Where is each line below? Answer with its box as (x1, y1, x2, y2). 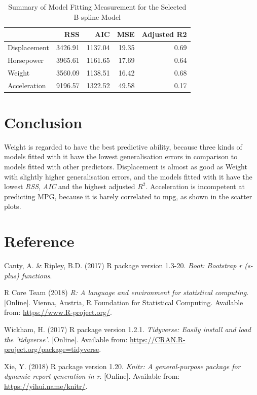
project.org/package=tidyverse (4, 344, 99, 354)
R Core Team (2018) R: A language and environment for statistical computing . (4, 287, 249, 298)
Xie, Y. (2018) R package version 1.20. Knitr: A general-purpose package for (4, 361, 241, 371)
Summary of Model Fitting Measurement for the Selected (8, 2, 187, 12)
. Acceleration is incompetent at (145, 181, 245, 192)
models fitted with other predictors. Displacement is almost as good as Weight (4, 161, 247, 171)
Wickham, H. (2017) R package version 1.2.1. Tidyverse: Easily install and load (4, 324, 251, 335)
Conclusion (4, 112, 83, 132)
